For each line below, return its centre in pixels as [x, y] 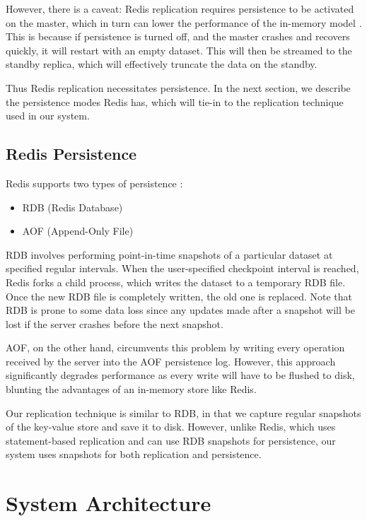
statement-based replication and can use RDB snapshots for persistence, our [171, 440]
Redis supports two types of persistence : [94, 183]
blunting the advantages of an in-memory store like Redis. [131, 389]
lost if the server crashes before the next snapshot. [115, 323]
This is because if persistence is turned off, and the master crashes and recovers [178, 36]
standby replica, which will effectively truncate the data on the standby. [162, 64]
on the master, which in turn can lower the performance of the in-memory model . [184, 22]
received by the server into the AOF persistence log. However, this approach [171, 361]
